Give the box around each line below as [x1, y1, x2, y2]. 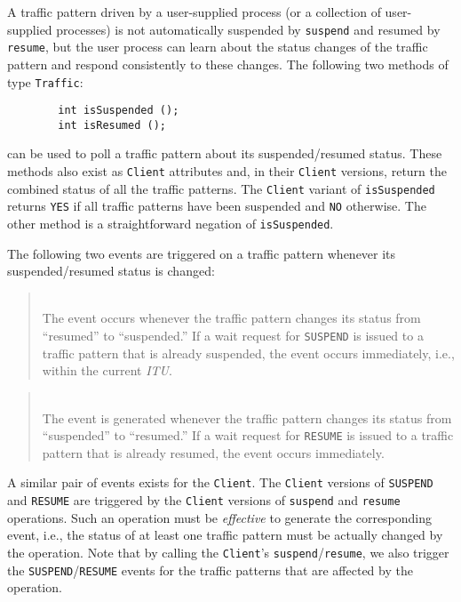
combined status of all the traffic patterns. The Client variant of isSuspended [7, 179, 435, 197]
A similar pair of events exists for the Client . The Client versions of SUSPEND [7, 473, 433, 492]
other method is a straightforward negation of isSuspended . [7, 214, 334, 233]
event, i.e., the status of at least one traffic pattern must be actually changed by [7, 526, 443, 544]
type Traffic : [7, 72, 83, 91]
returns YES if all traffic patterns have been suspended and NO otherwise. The [7, 197, 426, 215]
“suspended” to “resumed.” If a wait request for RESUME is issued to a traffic [42, 426, 454, 445]
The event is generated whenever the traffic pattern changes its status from [42, 408, 452, 427]
